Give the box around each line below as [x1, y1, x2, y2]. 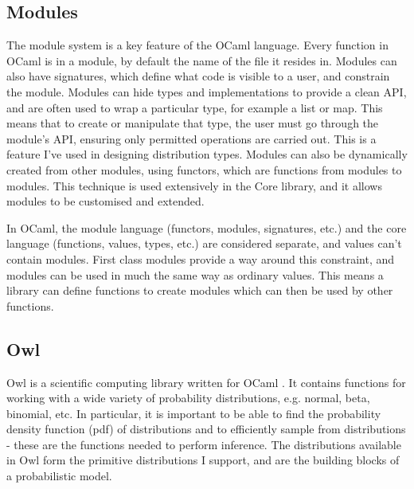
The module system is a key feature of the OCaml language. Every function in [6, 37, 389, 53]
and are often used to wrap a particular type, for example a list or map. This [6, 99, 383, 115]
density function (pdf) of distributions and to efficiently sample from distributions [6, 421, 406, 437]
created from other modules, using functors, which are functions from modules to [6, 161, 402, 178]
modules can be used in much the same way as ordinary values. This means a [6, 266, 384, 283]
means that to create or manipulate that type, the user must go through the [6, 115, 379, 131]
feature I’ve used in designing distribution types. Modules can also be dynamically [6, 146, 408, 162]
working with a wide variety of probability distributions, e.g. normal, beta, [6, 389, 370, 406]
